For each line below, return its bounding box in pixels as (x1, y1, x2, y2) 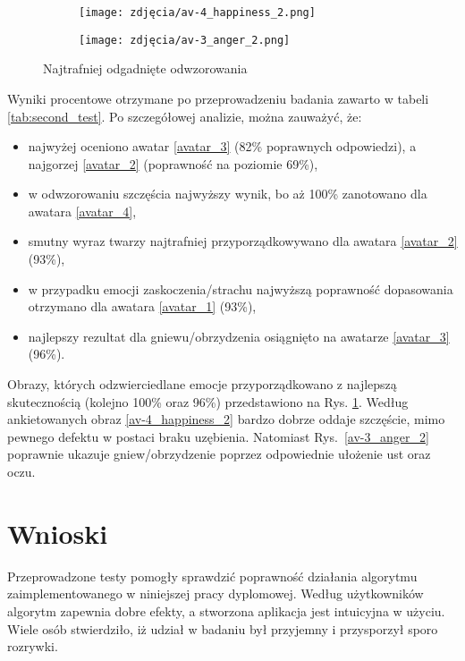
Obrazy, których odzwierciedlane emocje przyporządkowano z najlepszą (7, 375, 397, 394)
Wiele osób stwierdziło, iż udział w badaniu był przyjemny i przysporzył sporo (7, 619, 438, 638)
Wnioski (7, 514, 108, 551)
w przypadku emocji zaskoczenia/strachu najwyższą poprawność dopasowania (28, 279, 453, 298)
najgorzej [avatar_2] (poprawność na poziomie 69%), (28, 154, 318, 173)
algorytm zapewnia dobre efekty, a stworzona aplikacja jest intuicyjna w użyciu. (7, 601, 445, 620)
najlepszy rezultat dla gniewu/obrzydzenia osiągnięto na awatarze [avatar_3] (28, 326, 450, 345)
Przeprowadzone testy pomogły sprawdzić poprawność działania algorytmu (7, 566, 418, 585)
